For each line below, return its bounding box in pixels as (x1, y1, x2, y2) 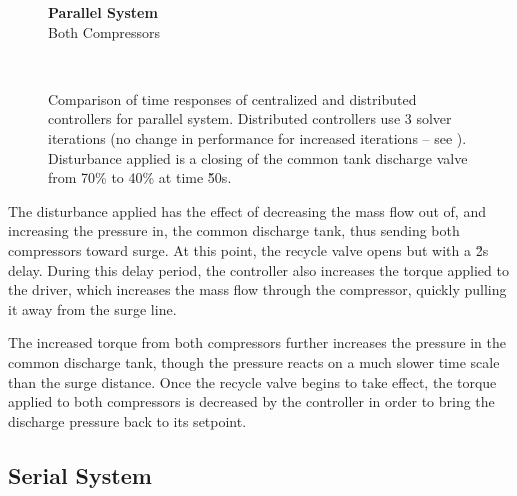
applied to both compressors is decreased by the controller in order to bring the (8, 391, 495, 412)
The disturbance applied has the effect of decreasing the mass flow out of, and (8, 200, 486, 221)
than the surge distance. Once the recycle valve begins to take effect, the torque (8, 371, 497, 392)
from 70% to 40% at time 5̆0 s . (48, 167, 232, 188)
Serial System (8, 459, 152, 490)
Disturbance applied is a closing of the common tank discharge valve (48, 147, 468, 168)
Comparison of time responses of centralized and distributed (48, 88, 417, 109)
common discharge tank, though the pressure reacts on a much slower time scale (8, 351, 500, 372)
